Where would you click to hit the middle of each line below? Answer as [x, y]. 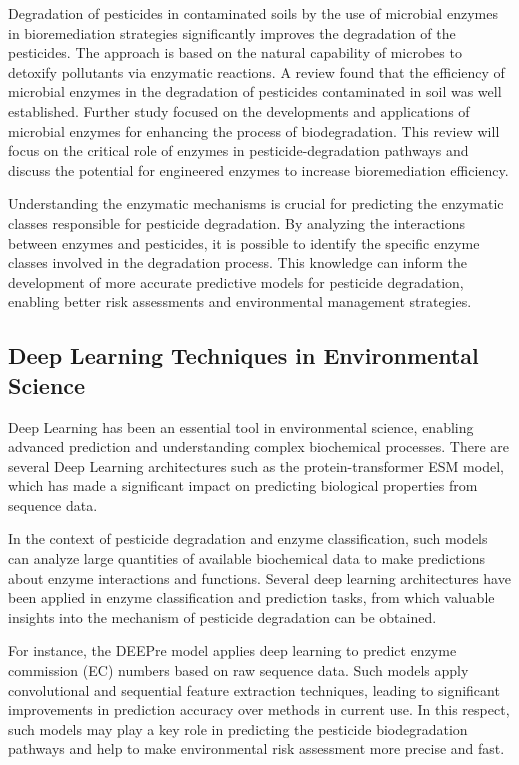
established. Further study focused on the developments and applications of [239, 110]
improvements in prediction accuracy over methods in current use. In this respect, [259, 709]
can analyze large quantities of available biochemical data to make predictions [246, 558]
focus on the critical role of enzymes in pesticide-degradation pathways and [238, 150]
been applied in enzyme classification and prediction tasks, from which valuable [251, 597]
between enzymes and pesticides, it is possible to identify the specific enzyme [244, 242]
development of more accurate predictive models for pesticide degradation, [236, 281]
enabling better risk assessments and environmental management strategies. [240, 301]
